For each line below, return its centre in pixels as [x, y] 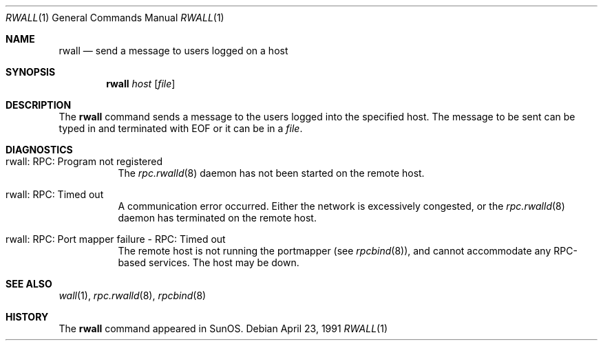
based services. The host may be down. [209, 262]
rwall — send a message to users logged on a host [173, 51]
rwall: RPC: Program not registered [84, 161]
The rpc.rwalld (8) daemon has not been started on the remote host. [271, 173]
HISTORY [27, 317]
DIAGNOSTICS [39, 150]
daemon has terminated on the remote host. [217, 218]
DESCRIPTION [39, 105]
